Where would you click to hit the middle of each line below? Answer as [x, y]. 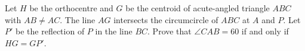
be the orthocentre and [71, 8]
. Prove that [170, 31]
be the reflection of [50, 31]
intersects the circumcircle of [166, 19]
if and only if [265, 31]
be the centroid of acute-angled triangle [198, 8]
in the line [114, 31]
